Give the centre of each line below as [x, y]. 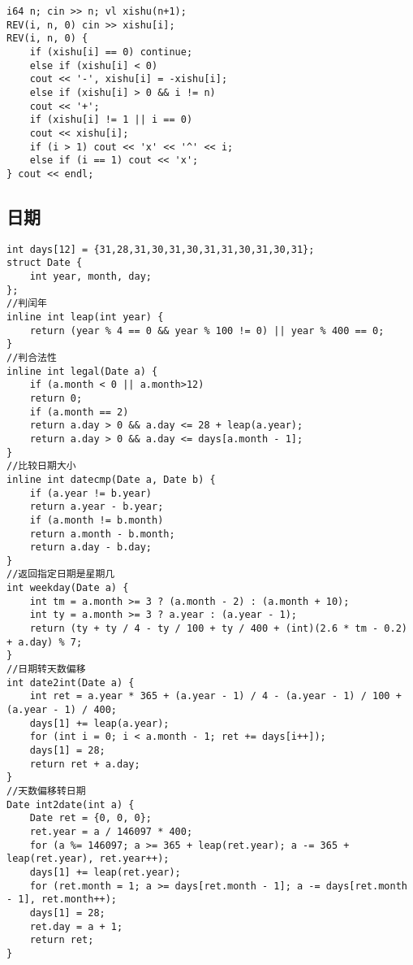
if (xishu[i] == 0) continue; [111, 52]
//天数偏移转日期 [46, 791]
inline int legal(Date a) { [82, 371]
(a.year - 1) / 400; [62, 710]
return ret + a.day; [85, 764]
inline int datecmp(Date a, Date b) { [111, 479]
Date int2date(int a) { [71, 804]
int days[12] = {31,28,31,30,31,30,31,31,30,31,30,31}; [161, 249]
